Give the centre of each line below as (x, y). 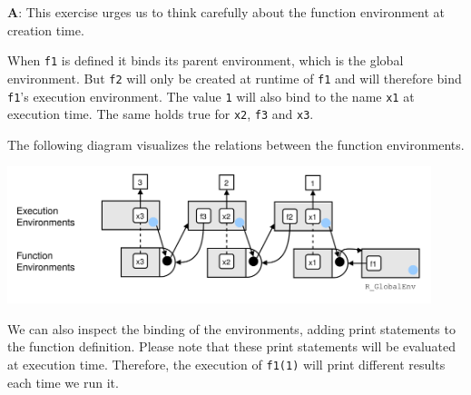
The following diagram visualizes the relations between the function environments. (236, 144)
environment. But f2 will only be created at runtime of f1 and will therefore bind (235, 78)
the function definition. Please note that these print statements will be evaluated (232, 346)
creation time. (46, 30)
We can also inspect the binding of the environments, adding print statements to (231, 328)
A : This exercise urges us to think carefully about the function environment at (226, 12)
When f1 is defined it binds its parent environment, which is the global (206, 60)
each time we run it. (63, 382)
